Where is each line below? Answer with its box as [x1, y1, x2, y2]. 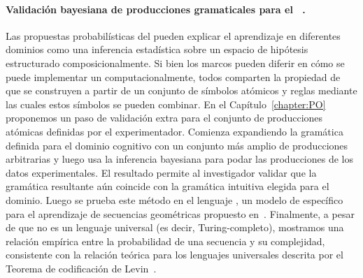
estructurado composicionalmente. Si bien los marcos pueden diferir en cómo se [6, 55, 345, 70]
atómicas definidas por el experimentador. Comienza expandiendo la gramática [6, 124, 343, 138]
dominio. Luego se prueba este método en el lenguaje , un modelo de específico [6, 192, 343, 207]
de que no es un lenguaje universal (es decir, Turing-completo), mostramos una [6, 220, 344, 235]
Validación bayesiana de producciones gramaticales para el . [6, 1, 306, 16]
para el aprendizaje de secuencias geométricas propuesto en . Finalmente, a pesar [6, 206, 355, 221]
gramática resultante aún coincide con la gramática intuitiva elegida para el [6, 179, 329, 193]
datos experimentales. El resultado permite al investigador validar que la [6, 165, 317, 180]
